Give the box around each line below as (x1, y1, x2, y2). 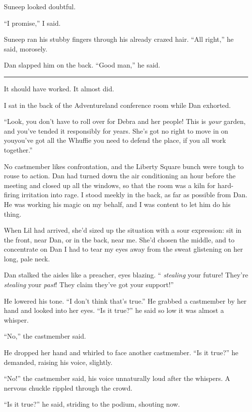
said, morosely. (4, 43, 47, 53)
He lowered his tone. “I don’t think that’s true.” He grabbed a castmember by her (4, 295, 247, 306)
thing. (4, 208, 21, 219)
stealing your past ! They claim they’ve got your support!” (4, 279, 174, 290)
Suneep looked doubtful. (4, 1, 76, 11)
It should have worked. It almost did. (4, 83, 114, 93)
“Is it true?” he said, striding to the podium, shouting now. (4, 399, 180, 409)
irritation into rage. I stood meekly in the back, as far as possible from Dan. (21, 189, 248, 200)
